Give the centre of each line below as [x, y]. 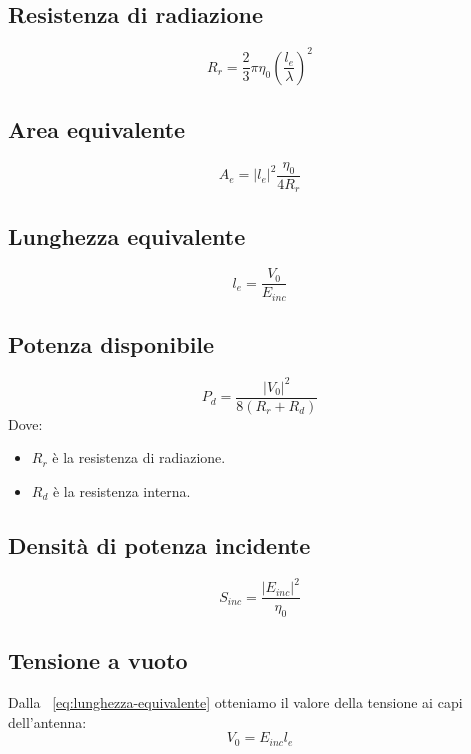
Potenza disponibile [111, 344]
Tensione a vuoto [98, 660]
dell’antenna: [47, 721]
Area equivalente [97, 129]
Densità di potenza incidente [159, 544]
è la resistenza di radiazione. [139, 457]
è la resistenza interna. [121, 490]
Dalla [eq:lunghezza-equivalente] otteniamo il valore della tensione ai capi [235, 702]
